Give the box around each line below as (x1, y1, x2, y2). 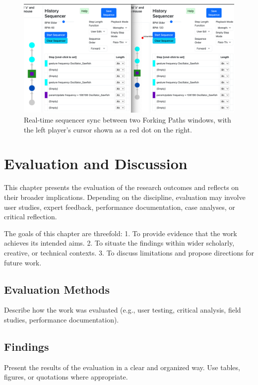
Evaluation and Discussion (4, 153, 188, 174)
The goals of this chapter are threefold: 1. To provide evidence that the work (4, 228, 237, 238)
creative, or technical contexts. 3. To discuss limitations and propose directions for (4, 247, 254, 257)
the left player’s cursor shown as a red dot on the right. (24, 124, 192, 134)
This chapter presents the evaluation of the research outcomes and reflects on (4, 182, 239, 192)
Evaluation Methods (4, 281, 110, 297)
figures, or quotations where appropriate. (4, 372, 128, 382)
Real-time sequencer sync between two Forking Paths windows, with (24, 115, 231, 125)
